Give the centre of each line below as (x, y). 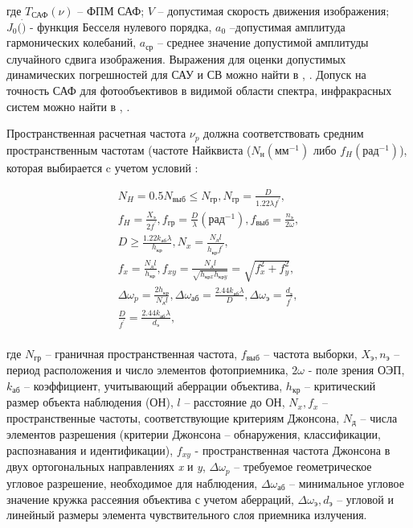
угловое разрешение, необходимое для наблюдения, (132, 483)
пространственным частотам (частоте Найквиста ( (129, 149)
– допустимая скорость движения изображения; (274, 10)
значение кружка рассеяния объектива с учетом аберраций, (150, 499)
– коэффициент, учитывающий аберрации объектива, (153, 385)
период (23, 370)
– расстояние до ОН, (235, 402)
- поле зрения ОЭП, (356, 370)
